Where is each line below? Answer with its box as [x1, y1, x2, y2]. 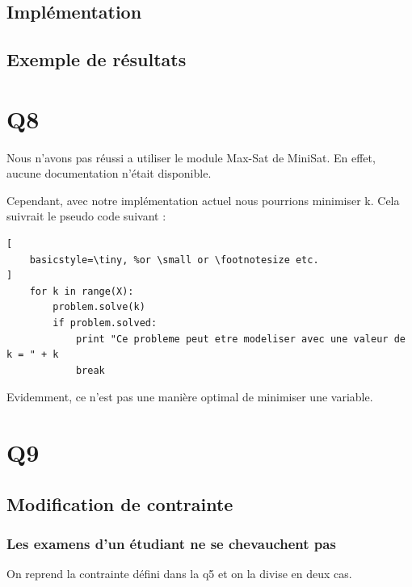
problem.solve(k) [53, 301, 145, 313]
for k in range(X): [29, 285, 134, 297]
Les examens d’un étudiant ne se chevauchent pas [6, 534, 336, 554]
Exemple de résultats [6, 47, 187, 72]
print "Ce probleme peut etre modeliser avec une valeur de [75, 333, 406, 345]
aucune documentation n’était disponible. [6, 165, 212, 182]
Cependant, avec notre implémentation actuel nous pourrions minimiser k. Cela [6, 191, 400, 208]
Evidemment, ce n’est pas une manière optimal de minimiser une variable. [6, 388, 373, 405]
